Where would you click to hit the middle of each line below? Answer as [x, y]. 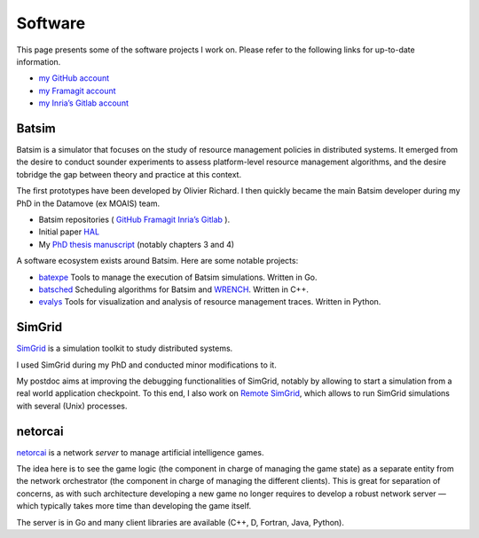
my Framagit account [77, 91]
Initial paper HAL [69, 232]
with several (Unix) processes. [72, 406]
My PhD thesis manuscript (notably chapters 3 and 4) [137, 244]
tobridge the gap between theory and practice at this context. [129, 174]
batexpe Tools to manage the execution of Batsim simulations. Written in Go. [178, 277]
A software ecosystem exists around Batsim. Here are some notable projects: [157, 261]
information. [39, 61]
